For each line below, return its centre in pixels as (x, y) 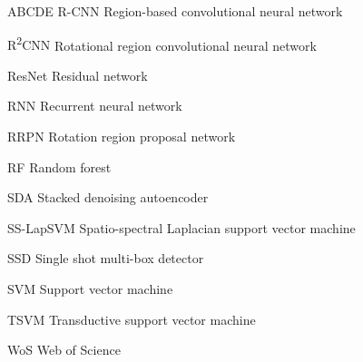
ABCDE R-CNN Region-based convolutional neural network (175, 11)
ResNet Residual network (78, 75)
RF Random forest (59, 166)
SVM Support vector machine (90, 289)
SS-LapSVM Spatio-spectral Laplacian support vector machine (181, 227)
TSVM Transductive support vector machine (132, 319)
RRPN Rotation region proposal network (122, 137)
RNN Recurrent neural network (95, 106)
